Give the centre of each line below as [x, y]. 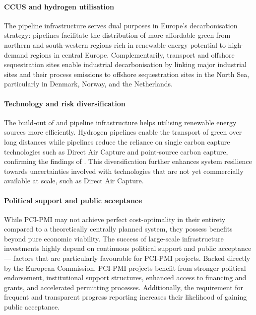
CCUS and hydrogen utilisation [59, 6]
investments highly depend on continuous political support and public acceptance [128, 248]
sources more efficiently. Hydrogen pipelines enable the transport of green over [123, 132]
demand [16, 54]
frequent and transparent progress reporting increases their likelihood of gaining [126, 297]
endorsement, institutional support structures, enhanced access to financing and [125, 277]
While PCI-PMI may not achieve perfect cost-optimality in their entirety [115, 219]
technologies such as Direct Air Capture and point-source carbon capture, [116, 151]
